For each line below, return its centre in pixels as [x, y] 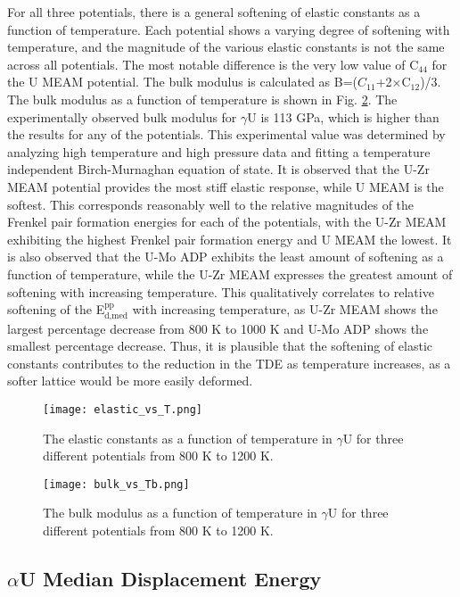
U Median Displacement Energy [170, 578]
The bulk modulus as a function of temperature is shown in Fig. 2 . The [202, 99]
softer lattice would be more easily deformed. [130, 381]
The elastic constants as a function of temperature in [188, 438]
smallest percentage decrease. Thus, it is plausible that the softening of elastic [220, 346]
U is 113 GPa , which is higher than [343, 116]
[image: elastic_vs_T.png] [123, 409]
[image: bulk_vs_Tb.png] [116, 484]
